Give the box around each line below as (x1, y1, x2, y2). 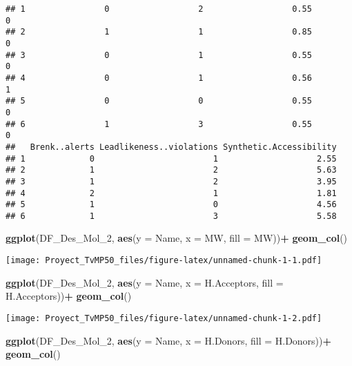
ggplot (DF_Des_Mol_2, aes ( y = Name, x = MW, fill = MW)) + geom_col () (6, 231, 348, 245)
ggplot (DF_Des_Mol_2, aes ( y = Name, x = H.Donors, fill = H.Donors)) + (6, 333, 332, 347)
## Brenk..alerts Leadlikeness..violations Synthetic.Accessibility (6, 142, 337, 152)
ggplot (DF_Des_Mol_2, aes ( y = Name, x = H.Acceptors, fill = (6, 275, 284, 289)
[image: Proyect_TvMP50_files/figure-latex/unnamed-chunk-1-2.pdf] (6, 313, 322, 323)
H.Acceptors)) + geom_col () (6, 289, 132, 303)
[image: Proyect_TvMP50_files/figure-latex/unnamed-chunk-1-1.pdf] (6, 256, 322, 266)
